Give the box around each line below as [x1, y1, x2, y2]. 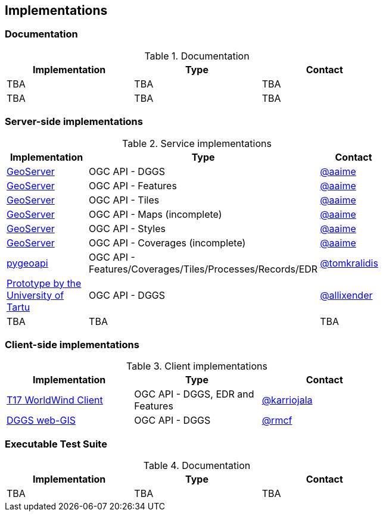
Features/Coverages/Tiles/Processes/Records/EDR [89, 262, 318, 275]
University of [7, 289, 64, 301]
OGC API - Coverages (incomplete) [89, 236, 246, 249]
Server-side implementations [5, 115, 143, 128]
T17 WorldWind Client [7, 394, 103, 406]
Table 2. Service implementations [122, 137, 272, 149]
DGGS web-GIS [7, 414, 76, 427]
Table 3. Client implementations [126, 360, 267, 373]
